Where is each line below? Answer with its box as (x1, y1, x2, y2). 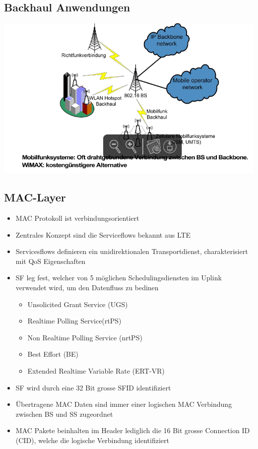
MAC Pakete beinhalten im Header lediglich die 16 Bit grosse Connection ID (15, 425, 250, 436)
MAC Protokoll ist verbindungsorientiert (15, 212, 139, 223)
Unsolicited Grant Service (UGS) (27, 299, 128, 309)
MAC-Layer (4, 190, 66, 205)
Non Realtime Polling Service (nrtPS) (27, 332, 142, 342)
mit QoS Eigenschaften (15, 256, 86, 266)
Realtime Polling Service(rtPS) (27, 316, 122, 326)
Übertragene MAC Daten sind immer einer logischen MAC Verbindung (15, 399, 232, 409)
